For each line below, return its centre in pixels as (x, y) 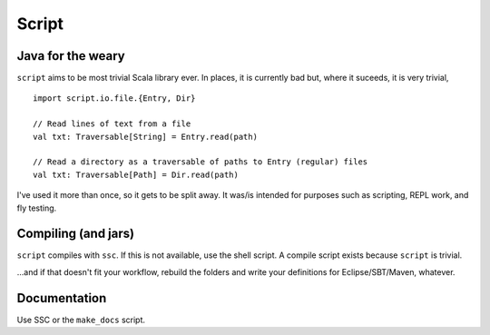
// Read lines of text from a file (112, 124)
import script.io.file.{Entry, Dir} (114, 99)
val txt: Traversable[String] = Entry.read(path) (146, 137)
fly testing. (37, 208)
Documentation (62, 298)
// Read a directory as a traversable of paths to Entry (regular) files (201, 162)
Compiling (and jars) (76, 234)
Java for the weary (71, 56)
